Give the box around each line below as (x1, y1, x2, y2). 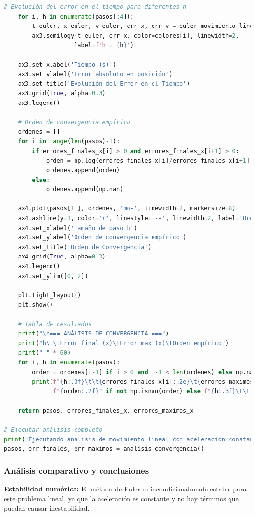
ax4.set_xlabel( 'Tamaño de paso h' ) (18, 224, 138, 232)
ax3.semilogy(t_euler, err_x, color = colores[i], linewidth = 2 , (32, 32, 239, 39)
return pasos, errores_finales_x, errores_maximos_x (18, 407, 194, 414)
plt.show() (18, 301, 53, 309)
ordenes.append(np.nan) (46, 186, 124, 193)
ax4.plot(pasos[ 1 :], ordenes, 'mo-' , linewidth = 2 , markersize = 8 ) (18, 205, 236, 212)
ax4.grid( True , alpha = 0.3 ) (18, 253, 106, 260)
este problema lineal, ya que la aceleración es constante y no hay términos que (4, 493, 239, 503)
